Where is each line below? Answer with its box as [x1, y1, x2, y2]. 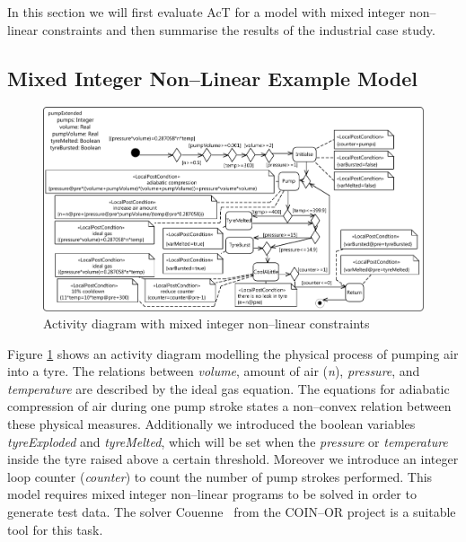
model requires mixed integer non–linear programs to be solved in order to [7, 485, 417, 503]
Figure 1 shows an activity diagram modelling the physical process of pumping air [7, 344, 459, 363]
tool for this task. [7, 520, 103, 538]
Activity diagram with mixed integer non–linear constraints [43, 314, 370, 333]
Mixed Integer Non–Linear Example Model [7, 64, 418, 92]
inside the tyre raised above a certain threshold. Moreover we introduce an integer [7, 450, 459, 468]
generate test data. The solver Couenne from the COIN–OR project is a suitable [7, 503, 456, 521]
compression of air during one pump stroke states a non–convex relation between [7, 397, 452, 415]
